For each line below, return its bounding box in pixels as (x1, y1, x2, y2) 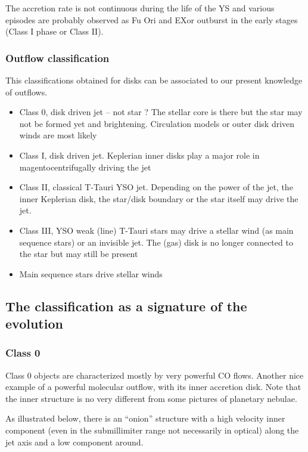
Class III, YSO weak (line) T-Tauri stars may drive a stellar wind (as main (19, 224, 294, 236)
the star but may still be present (19, 247, 138, 260)
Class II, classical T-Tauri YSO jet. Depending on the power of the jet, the (19, 181, 293, 193)
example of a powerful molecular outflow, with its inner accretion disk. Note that (5, 380, 301, 393)
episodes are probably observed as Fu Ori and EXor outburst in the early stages (5, 13, 298, 26)
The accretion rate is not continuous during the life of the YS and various (5, 2, 275, 14)
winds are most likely (19, 129, 97, 141)
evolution (5, 314, 63, 333)
